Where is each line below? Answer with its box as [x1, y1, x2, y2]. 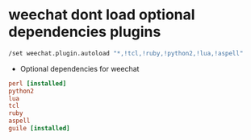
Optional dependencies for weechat [19, 64, 140, 73]
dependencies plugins [8, 23, 161, 41]
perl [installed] [8, 79, 67, 88]
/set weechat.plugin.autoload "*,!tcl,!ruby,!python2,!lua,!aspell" [8, 49, 244, 57]
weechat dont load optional [8, 6, 195, 24]
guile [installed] [8, 125, 70, 133]
